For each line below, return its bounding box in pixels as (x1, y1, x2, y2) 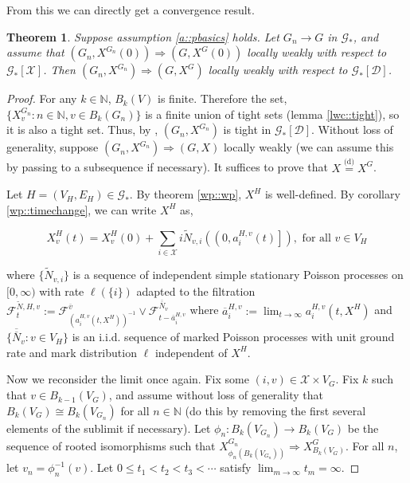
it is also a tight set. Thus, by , (6, 121, 158, 138)
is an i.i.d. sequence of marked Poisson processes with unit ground (72, 328, 395, 345)
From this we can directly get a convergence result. (6, 2, 255, 18)
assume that (6, 44, 64, 61)
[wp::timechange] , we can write (6, 201, 157, 218)
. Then (43, 61, 76, 78)
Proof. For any (6, 90, 77, 107)
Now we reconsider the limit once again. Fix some (6, 371, 249, 387)
